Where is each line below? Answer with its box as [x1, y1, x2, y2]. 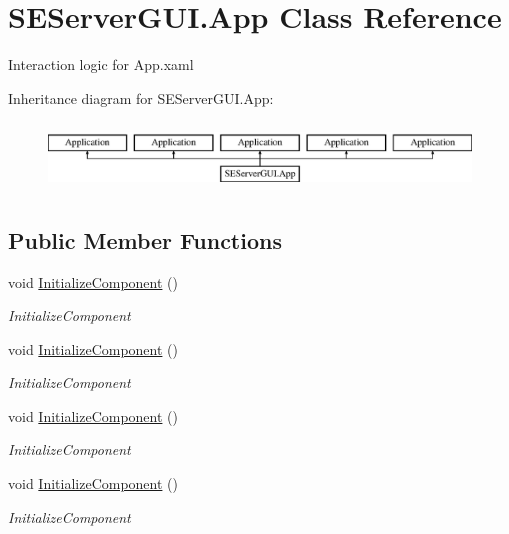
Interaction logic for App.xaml [8, 54, 194, 75]
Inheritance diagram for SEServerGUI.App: [8, 87, 274, 108]
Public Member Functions [8, 224, 282, 255]
